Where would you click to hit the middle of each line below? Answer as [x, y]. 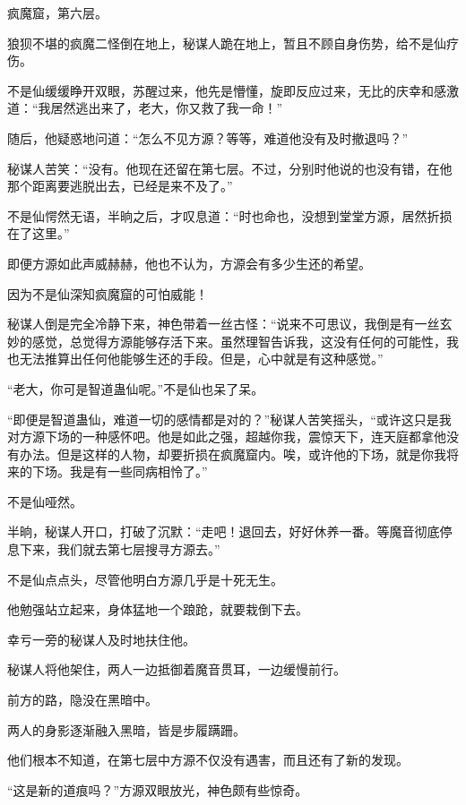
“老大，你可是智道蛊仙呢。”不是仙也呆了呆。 [136, 388]
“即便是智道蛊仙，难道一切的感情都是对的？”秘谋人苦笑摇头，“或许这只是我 [229, 419]
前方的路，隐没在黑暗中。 [82, 700]
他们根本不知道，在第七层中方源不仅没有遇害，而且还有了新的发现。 [208, 760]
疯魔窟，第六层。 [57, 13]
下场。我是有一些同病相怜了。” [120, 471]
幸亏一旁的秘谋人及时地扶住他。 [101, 639]
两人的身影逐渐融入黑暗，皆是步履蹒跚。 [126, 729]
